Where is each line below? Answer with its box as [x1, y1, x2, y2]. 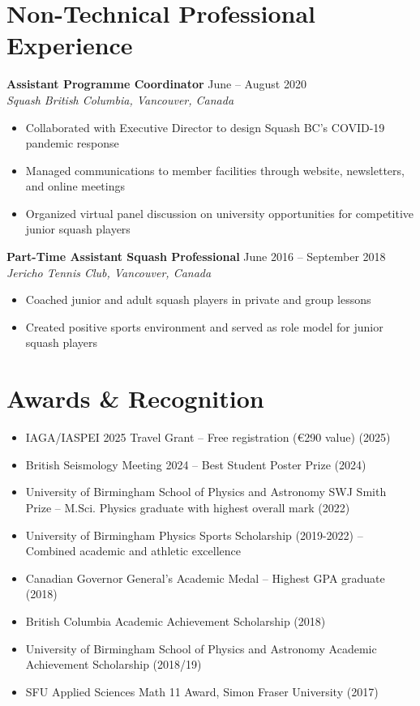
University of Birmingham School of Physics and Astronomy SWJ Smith [25, 483, 387, 500]
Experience [6, 28, 133, 62]
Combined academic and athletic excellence [25, 542, 241, 559]
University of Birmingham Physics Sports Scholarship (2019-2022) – [25, 526, 363, 543]
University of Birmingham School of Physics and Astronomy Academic [25, 640, 377, 657]
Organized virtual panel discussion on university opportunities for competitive [25, 204, 414, 221]
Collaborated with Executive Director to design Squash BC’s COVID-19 [25, 118, 385, 135]
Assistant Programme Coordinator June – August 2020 [6, 75, 306, 92]
